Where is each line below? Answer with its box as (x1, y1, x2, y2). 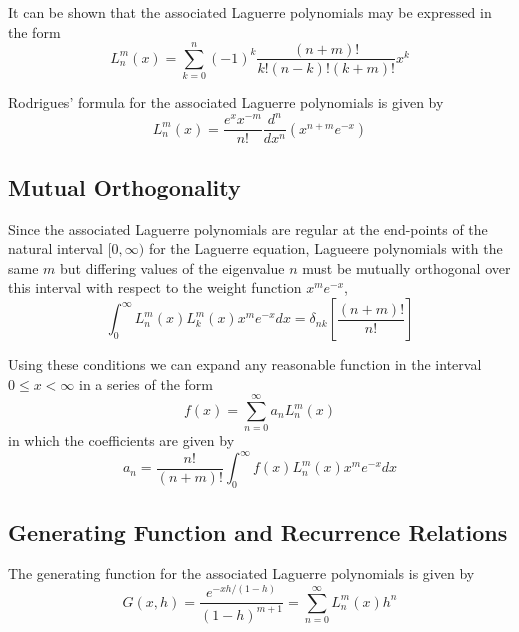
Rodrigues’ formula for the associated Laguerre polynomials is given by (8, 92, 444, 113)
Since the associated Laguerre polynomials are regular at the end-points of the (8, 218, 488, 239)
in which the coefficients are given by (8, 430, 235, 451)
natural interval (8, 238, 103, 259)
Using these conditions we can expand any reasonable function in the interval (8, 354, 482, 375)
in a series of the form (78, 373, 213, 394)
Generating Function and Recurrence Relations (8, 516, 508, 547)
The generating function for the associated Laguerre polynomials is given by (8, 563, 475, 584)
